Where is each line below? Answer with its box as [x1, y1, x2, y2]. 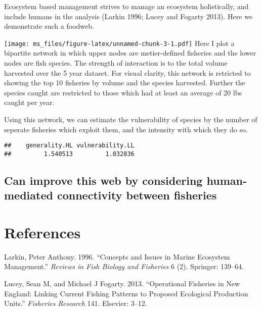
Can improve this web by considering [4, 172, 203, 188]
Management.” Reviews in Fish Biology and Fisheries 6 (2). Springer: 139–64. [4, 261, 244, 272]
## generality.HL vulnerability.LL [4, 142, 135, 149]
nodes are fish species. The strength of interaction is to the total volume [4, 58, 228, 68]
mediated [4, 187, 53, 203]
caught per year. [4, 97, 55, 108]
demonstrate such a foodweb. [4, 21, 94, 31]
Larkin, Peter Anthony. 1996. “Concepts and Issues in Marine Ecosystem [4, 251, 230, 262]
